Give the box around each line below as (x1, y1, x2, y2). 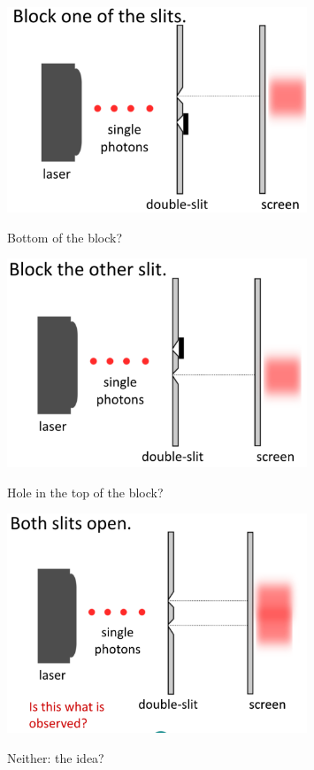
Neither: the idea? (7, 748, 104, 766)
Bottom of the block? (7, 227, 123, 246)
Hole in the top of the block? (7, 482, 164, 501)
